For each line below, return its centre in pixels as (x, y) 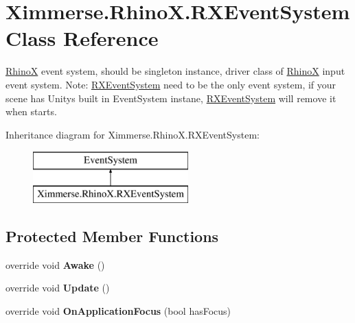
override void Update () (58, 288)
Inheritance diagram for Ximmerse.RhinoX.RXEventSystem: (133, 134)
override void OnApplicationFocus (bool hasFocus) (118, 310)
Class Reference (82, 38)
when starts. (31, 111)
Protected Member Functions (112, 236)
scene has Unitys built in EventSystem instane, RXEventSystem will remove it (171, 98)
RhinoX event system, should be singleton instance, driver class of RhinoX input (175, 71)
